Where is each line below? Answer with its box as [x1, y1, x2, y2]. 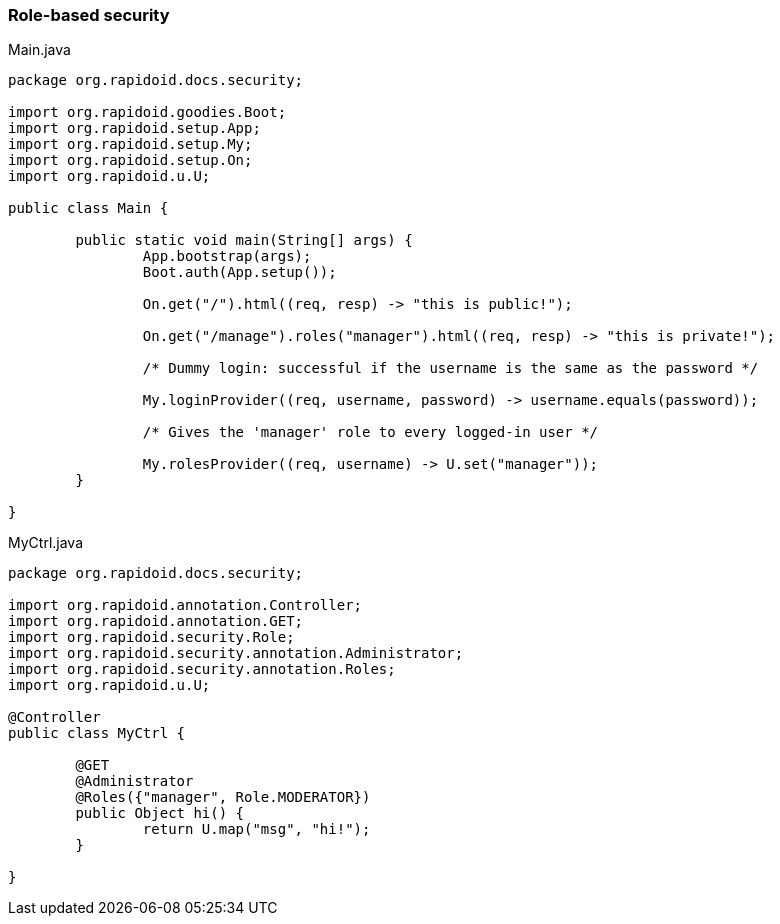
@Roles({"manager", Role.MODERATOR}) [75, 789, 371, 806]
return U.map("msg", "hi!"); [142, 821, 371, 838]
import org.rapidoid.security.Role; [8, 629, 295, 646]
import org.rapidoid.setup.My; [8, 136, 253, 153]
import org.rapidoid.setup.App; [8, 120, 261, 137]
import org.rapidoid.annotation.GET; [8, 613, 304, 630]
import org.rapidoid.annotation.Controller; [8, 597, 363, 614]
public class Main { [8, 200, 169, 217]
